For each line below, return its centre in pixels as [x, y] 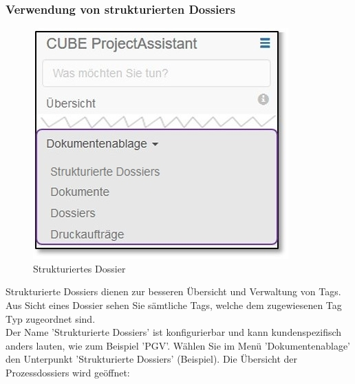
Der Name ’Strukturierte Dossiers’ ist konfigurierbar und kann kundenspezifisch [174, 332]
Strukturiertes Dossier [79, 268]
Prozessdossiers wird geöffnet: [68, 372]
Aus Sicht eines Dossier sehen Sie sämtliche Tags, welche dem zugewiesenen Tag [174, 305]
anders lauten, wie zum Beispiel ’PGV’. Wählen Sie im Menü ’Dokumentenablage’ [178, 345]
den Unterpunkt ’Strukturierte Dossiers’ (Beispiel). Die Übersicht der [151, 359]
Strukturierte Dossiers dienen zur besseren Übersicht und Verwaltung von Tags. [173, 291]
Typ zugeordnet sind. [51, 318]
